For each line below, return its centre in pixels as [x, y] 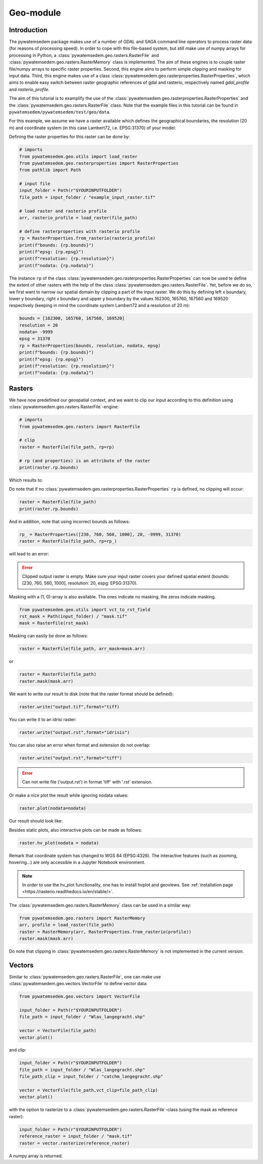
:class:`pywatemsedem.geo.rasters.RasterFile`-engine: [64, 407]
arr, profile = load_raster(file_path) [67, 925]
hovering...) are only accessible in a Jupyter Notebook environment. [77, 862]
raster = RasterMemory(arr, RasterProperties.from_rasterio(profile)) [105, 932]
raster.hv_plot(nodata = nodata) [59, 843]
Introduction [28, 30]
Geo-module [35, 13]
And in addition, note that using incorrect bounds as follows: [69, 521]
